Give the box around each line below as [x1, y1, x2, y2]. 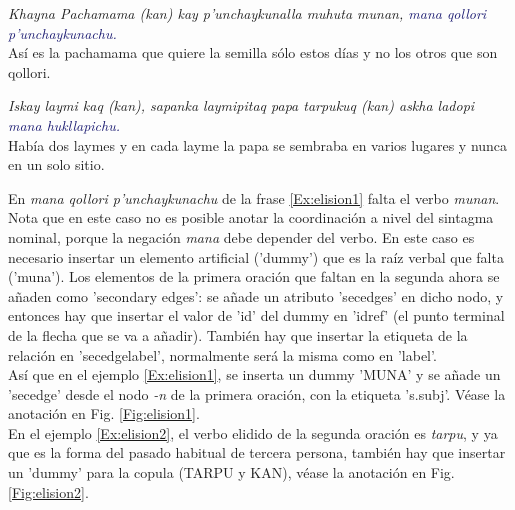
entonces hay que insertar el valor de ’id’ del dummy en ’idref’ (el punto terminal [8, 305, 505, 326]
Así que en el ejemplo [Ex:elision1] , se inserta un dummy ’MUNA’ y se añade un [8, 364, 501, 385]
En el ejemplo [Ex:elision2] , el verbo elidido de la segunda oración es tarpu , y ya [8, 422, 498, 443]
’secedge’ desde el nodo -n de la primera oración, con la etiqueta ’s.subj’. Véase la [8, 383, 506, 404]
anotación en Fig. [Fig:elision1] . [8, 403, 200, 424]
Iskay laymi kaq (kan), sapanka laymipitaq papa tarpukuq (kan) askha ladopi [8, 95, 475, 116]
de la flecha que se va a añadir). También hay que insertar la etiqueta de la [8, 324, 468, 345]
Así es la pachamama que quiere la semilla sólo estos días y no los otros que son [8, 42, 498, 63]
